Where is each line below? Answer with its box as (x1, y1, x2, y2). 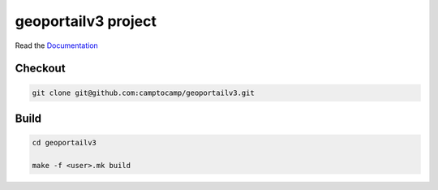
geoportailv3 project (15, 12, 157, 30)
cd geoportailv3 (32, 138, 97, 148)
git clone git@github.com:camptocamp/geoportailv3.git (32, 88, 255, 97)
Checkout (15, 62, 66, 76)
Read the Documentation (15, 41, 99, 50)
